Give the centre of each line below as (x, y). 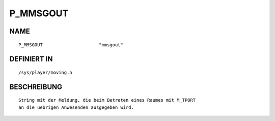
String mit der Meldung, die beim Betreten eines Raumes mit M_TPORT (107, 100)
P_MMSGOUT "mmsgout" (71, 45)
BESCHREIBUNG (36, 87)
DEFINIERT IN (31, 59)
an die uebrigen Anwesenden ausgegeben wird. (76, 107)
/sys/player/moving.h (45, 72)
